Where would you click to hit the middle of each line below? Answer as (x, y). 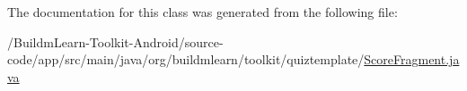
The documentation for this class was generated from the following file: (203, 12)
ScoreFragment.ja (412, 59)
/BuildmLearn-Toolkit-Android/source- (115, 41)
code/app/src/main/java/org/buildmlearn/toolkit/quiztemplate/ (186, 59)
